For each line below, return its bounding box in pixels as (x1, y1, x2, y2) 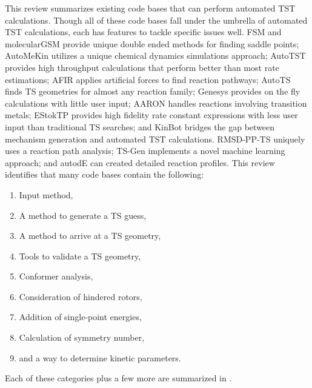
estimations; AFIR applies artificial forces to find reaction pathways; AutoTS (5, 73, 291, 85)
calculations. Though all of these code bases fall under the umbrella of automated (5, 13, 308, 26)
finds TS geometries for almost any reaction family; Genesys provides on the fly (5, 85, 300, 98)
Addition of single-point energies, (19, 310, 142, 323)
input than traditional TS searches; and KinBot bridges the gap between (5, 120, 275, 133)
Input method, (19, 188, 73, 201)
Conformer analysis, (19, 270, 93, 283)
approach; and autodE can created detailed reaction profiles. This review (5, 156, 275, 169)
